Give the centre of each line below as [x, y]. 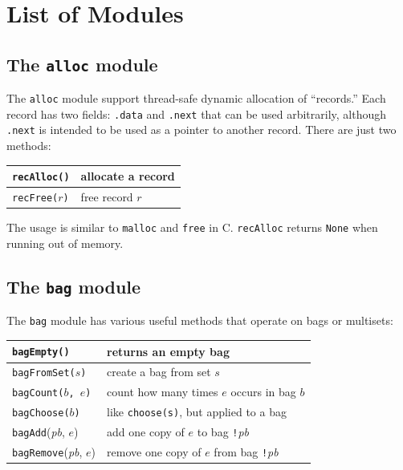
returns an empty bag [168, 351]
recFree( [35, 199]
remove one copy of [154, 452]
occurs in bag [263, 392]
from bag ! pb [246, 452]
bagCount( [38, 393]
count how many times [163, 392]
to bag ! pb [223, 432]
